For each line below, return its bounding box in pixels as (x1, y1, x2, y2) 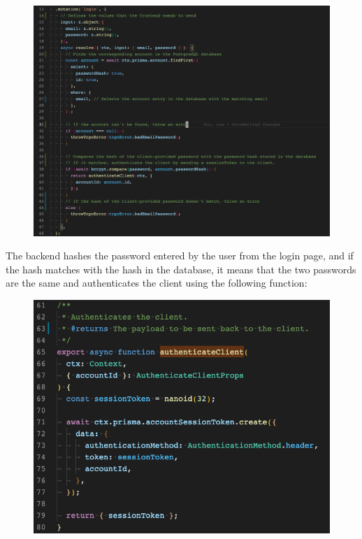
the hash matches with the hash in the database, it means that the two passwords (6, 261, 356, 276)
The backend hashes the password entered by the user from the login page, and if (6, 248, 354, 263)
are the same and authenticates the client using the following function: (6, 275, 307, 290)
